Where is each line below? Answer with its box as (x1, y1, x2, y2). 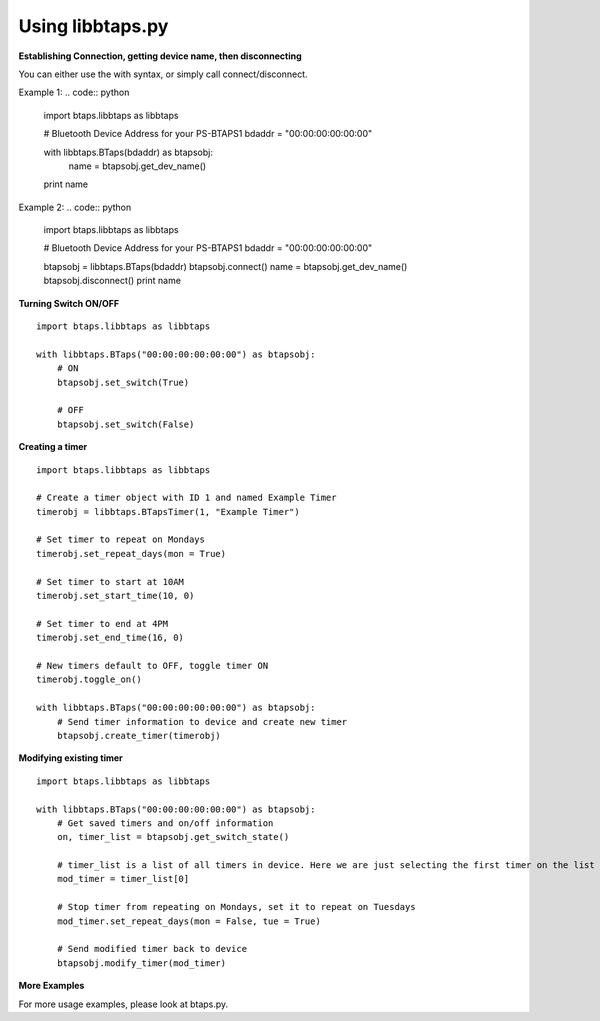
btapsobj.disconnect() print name (43, 275, 182, 287)
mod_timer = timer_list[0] (56, 873, 190, 885)
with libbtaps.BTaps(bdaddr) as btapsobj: (43, 146, 214, 158)
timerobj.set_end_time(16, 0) (36, 632, 185, 644)
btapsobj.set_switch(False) (56, 418, 195, 430)
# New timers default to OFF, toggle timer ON (36, 660, 269, 671)
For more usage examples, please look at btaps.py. (18, 998, 229, 1010)
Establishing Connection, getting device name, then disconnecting (18, 50, 302, 62)
